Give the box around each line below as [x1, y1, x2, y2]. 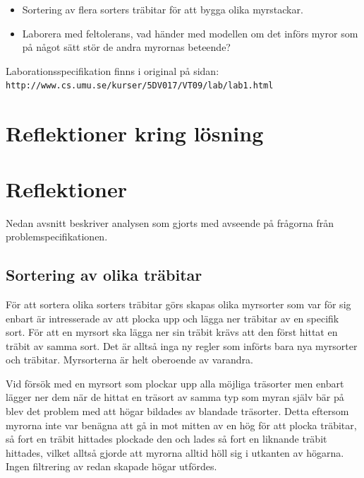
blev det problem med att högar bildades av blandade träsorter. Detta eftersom [6, 404, 349, 419]
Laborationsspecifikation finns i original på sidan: [6, 63, 219, 78]
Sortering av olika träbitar [6, 264, 202, 286]
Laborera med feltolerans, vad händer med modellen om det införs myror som [22, 25, 358, 40]
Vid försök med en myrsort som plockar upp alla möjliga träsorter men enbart [6, 375, 344, 390]
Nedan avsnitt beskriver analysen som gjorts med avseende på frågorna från [6, 215, 334, 230]
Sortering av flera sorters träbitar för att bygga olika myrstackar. [22, 2, 303, 16]
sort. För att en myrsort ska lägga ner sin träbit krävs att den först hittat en [6, 325, 338, 339]
